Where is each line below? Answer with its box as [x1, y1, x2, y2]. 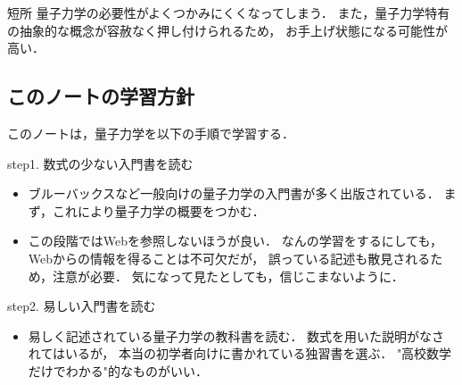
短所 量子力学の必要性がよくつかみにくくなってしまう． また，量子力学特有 [7, 4, 450, 21]
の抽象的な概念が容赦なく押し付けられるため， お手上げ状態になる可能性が [7, 21, 448, 39]
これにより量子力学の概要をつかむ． [53, 201, 265, 220]
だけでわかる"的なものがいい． [28, 361, 209, 380]
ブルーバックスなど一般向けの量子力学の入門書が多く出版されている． [28, 184, 440, 203]
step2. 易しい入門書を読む [7, 297, 156, 315]
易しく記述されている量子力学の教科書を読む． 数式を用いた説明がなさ [28, 326, 445, 345]
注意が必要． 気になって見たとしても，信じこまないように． [53, 266, 404, 285]
